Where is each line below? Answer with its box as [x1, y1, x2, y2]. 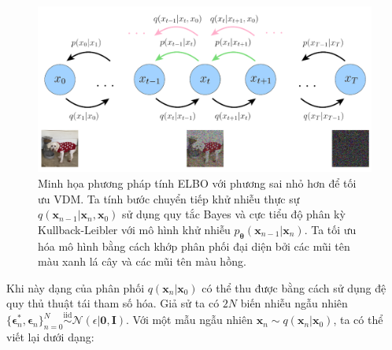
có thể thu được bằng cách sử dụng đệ [202, 279, 386, 296]
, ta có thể [333, 311, 383, 328]
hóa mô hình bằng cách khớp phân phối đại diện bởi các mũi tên [38, 237, 350, 254]
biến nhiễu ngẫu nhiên [240, 295, 348, 311]
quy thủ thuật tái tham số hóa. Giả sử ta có [6, 295, 220, 311]
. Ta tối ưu [304, 221, 357, 237]
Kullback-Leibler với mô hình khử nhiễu [38, 221, 231, 237]
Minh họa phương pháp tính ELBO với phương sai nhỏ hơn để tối [38, 174, 357, 191]
